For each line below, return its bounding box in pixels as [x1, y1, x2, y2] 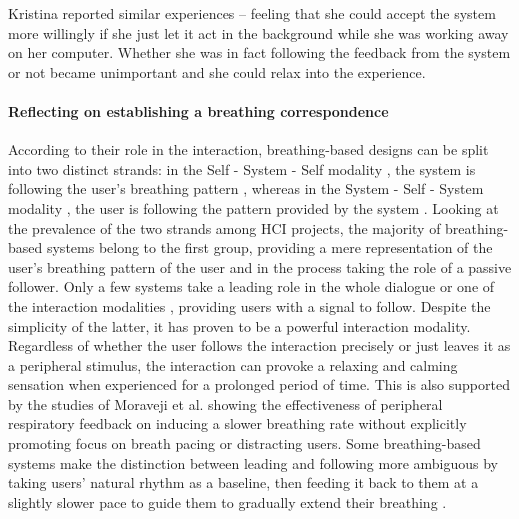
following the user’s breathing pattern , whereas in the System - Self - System [8, 178, 484, 199]
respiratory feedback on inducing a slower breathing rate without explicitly [8, 413, 467, 434]
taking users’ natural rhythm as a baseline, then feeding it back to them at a [8, 472, 479, 493]
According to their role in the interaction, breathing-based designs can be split [8, 139, 489, 160]
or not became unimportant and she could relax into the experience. [8, 61, 426, 82]
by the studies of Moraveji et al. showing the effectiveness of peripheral [8, 393, 443, 414]
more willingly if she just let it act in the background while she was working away [8, 22, 509, 43]
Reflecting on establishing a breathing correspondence [8, 100, 389, 121]
